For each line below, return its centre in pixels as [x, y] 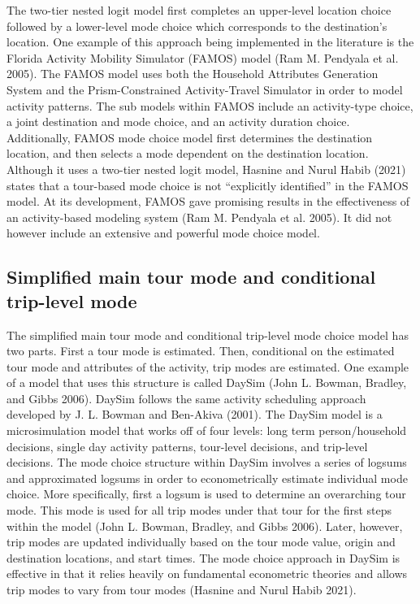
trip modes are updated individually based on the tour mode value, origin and [201, 542]
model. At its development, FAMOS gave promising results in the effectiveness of [208, 201]
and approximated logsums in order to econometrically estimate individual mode [207, 478]
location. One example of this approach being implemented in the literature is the [210, 42]
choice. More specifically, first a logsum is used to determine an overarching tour [206, 494]
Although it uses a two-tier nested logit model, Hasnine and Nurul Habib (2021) [206, 169]
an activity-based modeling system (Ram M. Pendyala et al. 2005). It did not [199, 217]
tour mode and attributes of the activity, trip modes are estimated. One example [208, 366]
